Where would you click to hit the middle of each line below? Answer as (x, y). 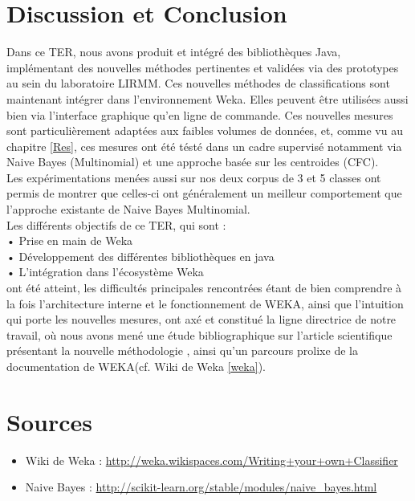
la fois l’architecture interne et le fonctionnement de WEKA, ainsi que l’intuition (205, 303)
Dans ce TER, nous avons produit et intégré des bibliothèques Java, (174, 52)
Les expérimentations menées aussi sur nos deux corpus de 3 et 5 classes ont (194, 177)
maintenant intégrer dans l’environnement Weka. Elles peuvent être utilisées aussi (207, 98)
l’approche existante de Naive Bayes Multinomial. (128, 209)
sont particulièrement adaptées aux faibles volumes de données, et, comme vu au (205, 130)
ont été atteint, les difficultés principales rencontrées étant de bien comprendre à (204, 288)
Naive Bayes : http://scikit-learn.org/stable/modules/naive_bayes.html (201, 487)
